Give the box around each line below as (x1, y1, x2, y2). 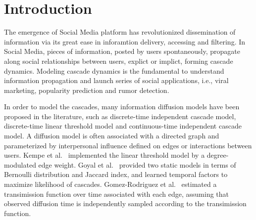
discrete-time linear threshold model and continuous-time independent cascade (4, 121, 242, 131)
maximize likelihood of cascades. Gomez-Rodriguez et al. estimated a (4, 179, 217, 189)
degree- (206, 150, 229, 160)
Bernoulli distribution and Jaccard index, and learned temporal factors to (4, 169, 228, 179)
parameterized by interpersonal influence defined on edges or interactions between (4, 140, 252, 150)
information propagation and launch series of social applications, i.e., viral (4, 75, 229, 86)
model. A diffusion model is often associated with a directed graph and (4, 131, 219, 141)
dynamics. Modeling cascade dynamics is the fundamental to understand (4, 65, 224, 76)
